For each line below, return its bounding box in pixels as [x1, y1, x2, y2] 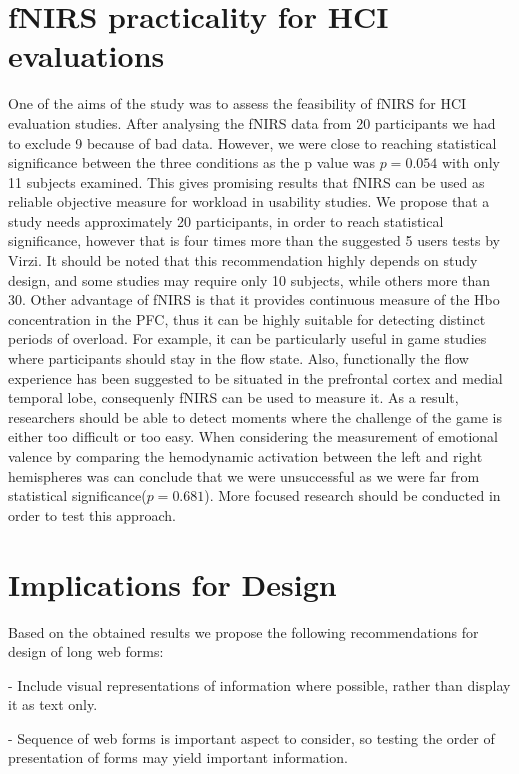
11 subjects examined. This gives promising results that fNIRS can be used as [8, 171, 485, 192]
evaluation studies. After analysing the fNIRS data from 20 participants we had [8, 112, 496, 133]
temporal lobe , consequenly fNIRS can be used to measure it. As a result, [8, 387, 459, 408]
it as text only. [8, 694, 98, 715]
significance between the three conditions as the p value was [8, 152, 376, 173]
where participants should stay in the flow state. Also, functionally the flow [8, 348, 469, 369]
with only [441, 152, 500, 173]
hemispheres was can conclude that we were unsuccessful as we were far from [8, 465, 480, 486]
